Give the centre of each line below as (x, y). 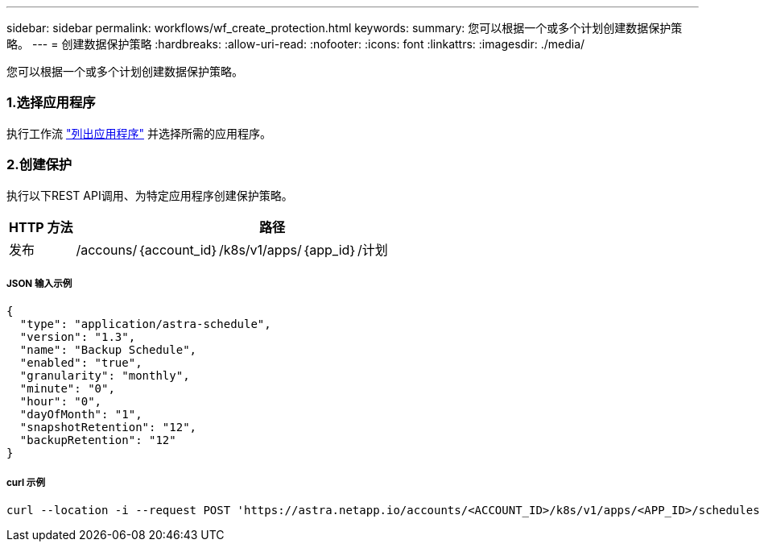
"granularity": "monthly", (105, 376)
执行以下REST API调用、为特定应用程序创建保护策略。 (150, 195)
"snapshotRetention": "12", (108, 428)
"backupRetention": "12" (98, 440)
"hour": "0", (61, 402)
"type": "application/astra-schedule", (145, 324)
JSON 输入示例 (39, 283)
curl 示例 (26, 482)
